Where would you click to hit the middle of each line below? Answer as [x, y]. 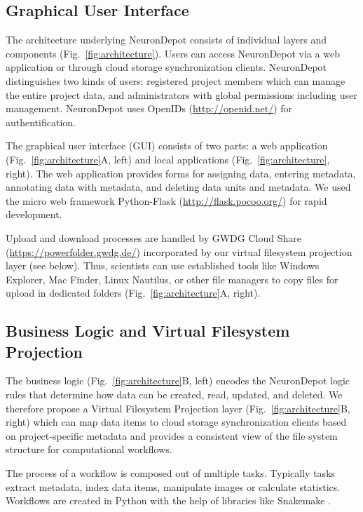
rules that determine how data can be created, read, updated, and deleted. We [174, 395]
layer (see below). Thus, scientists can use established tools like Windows [163, 265]
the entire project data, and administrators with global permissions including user [181, 94]
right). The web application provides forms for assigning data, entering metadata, [181, 173]
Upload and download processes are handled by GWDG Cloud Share [153, 237]
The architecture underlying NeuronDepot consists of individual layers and [166, 40]
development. [34, 214]
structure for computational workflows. [89, 449]
